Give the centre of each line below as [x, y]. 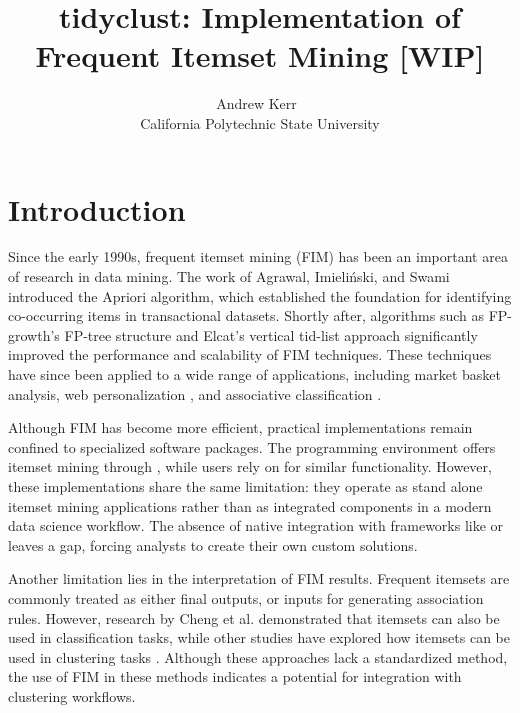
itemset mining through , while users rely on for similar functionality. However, [250, 466]
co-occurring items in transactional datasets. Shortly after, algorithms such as [246, 315]
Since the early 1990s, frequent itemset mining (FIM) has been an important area [258, 256]
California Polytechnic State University [260, 122]
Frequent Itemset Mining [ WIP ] [260, 55]
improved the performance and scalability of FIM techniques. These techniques [250, 354]
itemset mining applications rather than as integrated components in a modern [250, 505]
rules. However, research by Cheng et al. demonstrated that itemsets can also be [254, 617]
